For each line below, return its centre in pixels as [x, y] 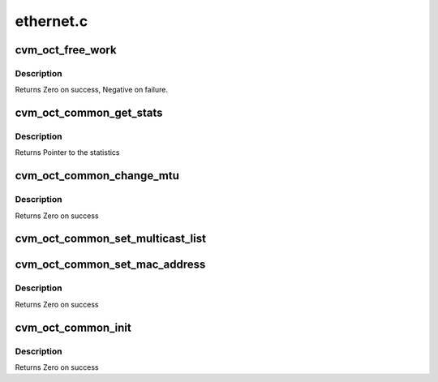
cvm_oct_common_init [73, 327]
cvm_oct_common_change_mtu [97, 176]
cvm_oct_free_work [66, 50]
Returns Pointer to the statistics [68, 152]
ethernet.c [52, 21]
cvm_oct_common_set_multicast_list [111, 239]
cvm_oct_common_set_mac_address [110, 265]
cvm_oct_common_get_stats [89, 113]
